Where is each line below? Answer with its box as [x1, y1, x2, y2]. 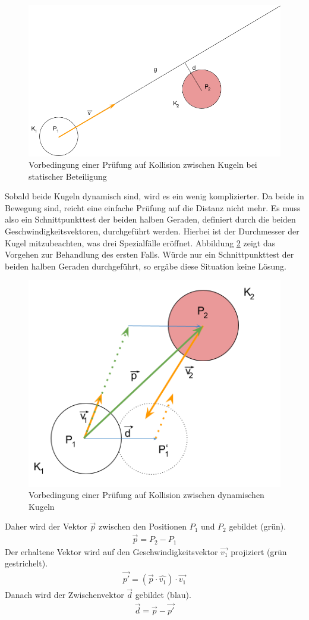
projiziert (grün [231, 545, 287, 558]
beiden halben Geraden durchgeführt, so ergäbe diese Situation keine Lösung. [5, 259, 287, 272]
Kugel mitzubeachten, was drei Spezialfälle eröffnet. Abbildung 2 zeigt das [5, 236, 276, 249]
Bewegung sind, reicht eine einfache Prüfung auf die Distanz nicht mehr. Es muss [5, 201, 301, 214]
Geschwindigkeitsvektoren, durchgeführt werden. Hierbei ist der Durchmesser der [5, 225, 299, 237]
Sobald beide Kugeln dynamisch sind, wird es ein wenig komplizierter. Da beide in [5, 190, 304, 202]
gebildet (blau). [135, 588, 191, 601]
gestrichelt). [5, 557, 48, 569]
